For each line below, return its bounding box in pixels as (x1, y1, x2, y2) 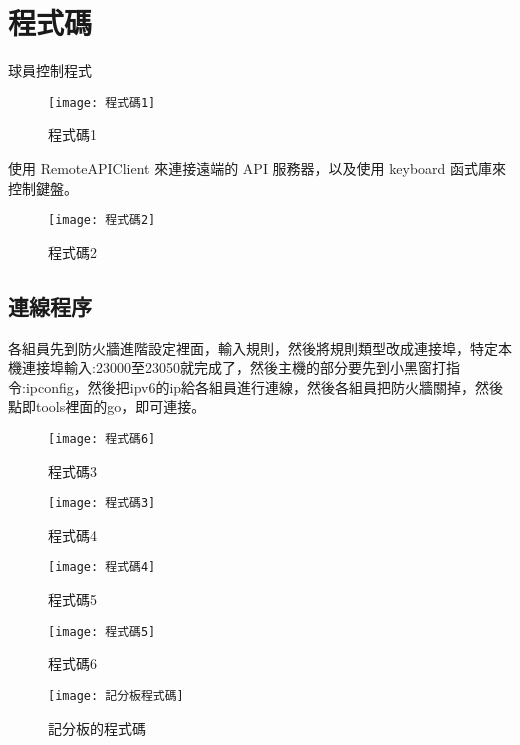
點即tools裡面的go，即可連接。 (8, 396, 206, 417)
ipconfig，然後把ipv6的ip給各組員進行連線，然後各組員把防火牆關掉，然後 (25, 376, 504, 397)
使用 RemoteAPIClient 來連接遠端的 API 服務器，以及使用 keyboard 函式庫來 (8, 157, 506, 178)
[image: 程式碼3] (48, 496, 156, 511)
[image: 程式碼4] (48, 560, 156, 575)
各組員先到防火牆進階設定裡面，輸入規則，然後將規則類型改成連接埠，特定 (8, 337, 498, 358)
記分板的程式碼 (48, 717, 146, 738)
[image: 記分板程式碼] (48, 688, 184, 703)
